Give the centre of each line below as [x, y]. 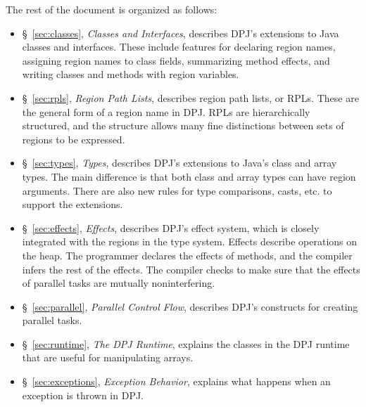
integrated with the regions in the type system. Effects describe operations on [190, 241]
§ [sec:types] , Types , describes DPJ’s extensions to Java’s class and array [179, 163]
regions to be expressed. [74, 139]
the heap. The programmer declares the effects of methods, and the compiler [187, 255]
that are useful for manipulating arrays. [108, 357]
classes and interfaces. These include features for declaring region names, [179, 47]
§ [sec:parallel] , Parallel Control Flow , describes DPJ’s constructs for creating [190, 306]
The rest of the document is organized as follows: [112, 9]
